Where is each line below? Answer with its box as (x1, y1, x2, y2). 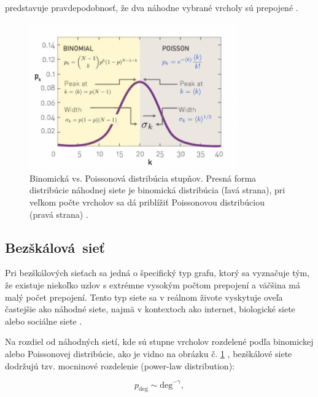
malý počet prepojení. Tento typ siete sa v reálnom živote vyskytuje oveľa (5, 290, 283, 303)
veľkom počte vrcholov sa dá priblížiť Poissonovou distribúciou (29, 195, 265, 208)
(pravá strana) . (29, 207, 88, 220)
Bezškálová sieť (5, 237, 106, 256)
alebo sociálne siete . (5, 314, 82, 327)
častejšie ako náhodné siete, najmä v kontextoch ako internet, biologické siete (5, 303, 295, 315)
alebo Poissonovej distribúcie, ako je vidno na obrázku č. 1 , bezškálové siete (5, 347, 292, 360)
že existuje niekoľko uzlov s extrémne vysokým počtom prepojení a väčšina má (5, 278, 301, 291)
